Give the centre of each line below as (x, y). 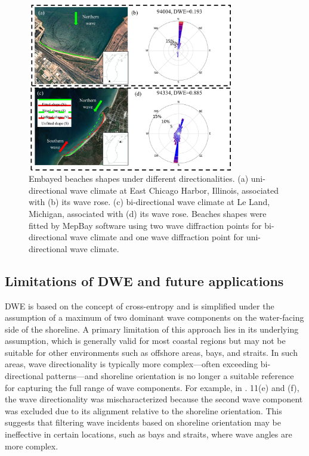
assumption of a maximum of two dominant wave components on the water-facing (154, 317)
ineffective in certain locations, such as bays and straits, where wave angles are (149, 434)
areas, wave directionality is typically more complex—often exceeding (132, 364)
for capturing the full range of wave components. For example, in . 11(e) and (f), (152, 387)
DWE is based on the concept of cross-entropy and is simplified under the (140, 305)
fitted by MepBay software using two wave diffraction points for (145, 225)
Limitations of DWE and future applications (144, 280)
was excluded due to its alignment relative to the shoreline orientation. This (143, 410)
